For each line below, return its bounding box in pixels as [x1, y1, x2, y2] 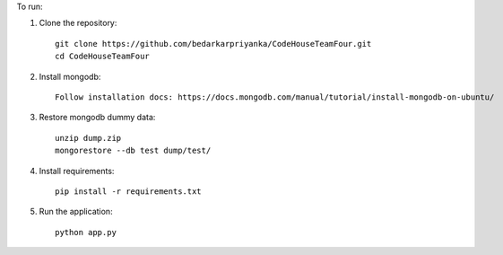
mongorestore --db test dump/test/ [55, 145, 212, 156]
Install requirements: [39, 165, 115, 176]
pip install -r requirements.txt [55, 186, 202, 197]
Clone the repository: [39, 18, 117, 29]
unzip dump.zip [55, 133, 122, 143]
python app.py [55, 227, 117, 237]
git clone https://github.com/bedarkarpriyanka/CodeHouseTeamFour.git [55, 39, 372, 48]
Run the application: [39, 207, 113, 217]
